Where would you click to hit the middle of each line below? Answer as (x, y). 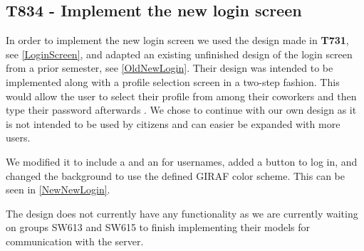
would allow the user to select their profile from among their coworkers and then (181, 96)
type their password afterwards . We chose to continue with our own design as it (181, 110)
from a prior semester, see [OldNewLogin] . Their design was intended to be (170, 68)
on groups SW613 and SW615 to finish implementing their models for (158, 227)
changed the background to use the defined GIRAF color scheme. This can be (175, 175)
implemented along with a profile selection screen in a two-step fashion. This (173, 81)
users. (18, 138)
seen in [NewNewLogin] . (58, 189)
